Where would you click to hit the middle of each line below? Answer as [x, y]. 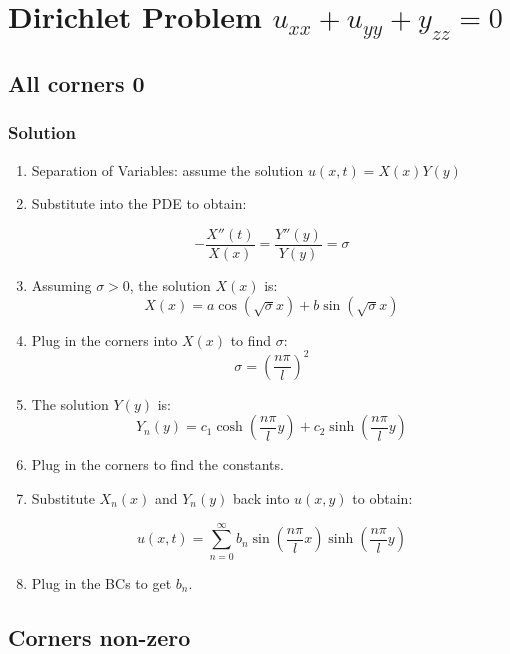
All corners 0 [76, 83]
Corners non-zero [99, 636]
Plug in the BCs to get [101, 582]
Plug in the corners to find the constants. [157, 464]
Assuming [61, 285]
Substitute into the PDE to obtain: [139, 203]
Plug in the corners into [104, 339]
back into [261, 497]
